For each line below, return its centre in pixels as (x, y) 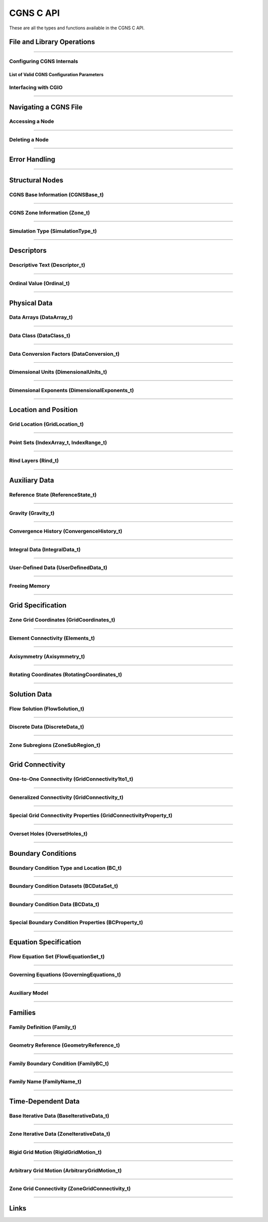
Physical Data (31, 303)
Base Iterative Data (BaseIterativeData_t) (59, 1116)
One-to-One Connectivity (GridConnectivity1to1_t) (71, 779)
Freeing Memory (30, 586)
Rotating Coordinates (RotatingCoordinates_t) (66, 675)
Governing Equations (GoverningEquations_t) (65, 975)
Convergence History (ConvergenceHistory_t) (66, 531)
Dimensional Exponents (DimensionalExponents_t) (71, 390)
